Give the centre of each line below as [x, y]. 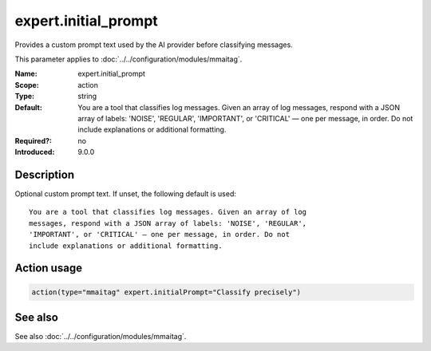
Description [45, 174]
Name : [26, 74]
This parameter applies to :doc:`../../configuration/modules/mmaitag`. [129, 59]
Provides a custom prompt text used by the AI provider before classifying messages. [154, 45]
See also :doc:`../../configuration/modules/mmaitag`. [101, 337]
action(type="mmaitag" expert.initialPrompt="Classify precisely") [166, 292]
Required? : [33, 140]
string [87, 97]
